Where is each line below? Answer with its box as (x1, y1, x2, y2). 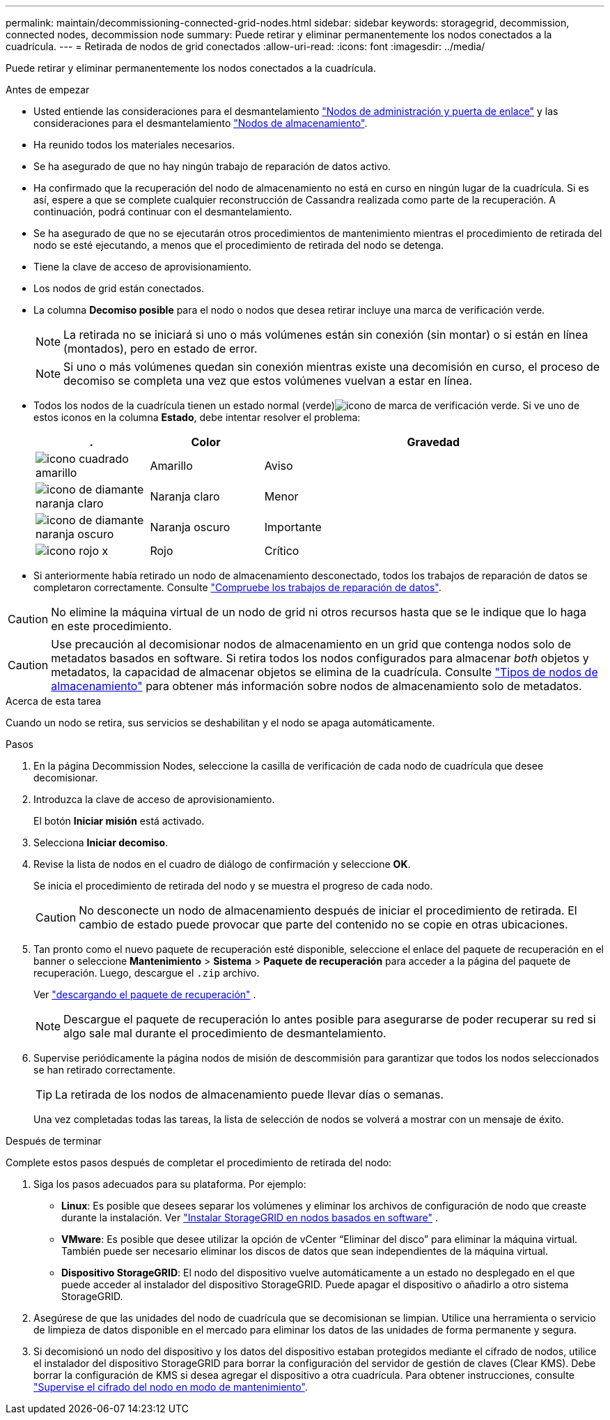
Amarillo (150, 459, 193, 473)
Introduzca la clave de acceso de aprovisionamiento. (33, 793, 275, 805)
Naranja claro (150, 489, 220, 503)
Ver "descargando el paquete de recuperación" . (33, 988, 256, 1000)
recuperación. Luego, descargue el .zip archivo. (33, 967, 260, 979)
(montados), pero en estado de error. (63, 342, 258, 356)
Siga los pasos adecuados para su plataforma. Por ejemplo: (33, 1178, 306, 1190)
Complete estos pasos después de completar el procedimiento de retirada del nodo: (6, 1156, 392, 1168)
